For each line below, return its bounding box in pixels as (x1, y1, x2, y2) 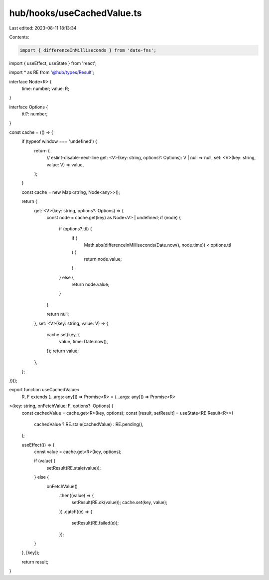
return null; (46, 311, 69, 317)
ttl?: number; (21, 111, 48, 117)
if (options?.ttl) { (59, 226, 92, 232)
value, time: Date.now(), (59, 339, 108, 345)
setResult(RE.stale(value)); (46, 465, 101, 471)
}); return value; (46, 348, 79, 354)
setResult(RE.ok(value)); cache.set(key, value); (71, 500, 168, 506)
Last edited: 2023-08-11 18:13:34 (9, 25, 77, 31)
